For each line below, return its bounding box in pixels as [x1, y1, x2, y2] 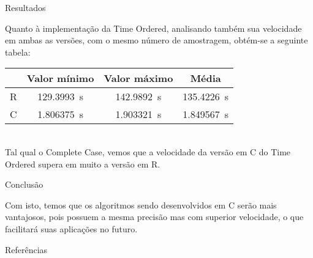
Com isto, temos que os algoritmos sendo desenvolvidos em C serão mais [5, 198, 277, 211]
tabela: [5, 45, 31, 58]
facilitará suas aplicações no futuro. [5, 222, 138, 235]
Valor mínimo [26, 71, 94, 86]
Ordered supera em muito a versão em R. [5, 157, 160, 170]
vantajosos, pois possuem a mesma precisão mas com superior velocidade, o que [5, 210, 304, 223]
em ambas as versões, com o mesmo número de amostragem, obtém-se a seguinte [5, 34, 308, 46]
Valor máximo [104, 71, 173, 86]
